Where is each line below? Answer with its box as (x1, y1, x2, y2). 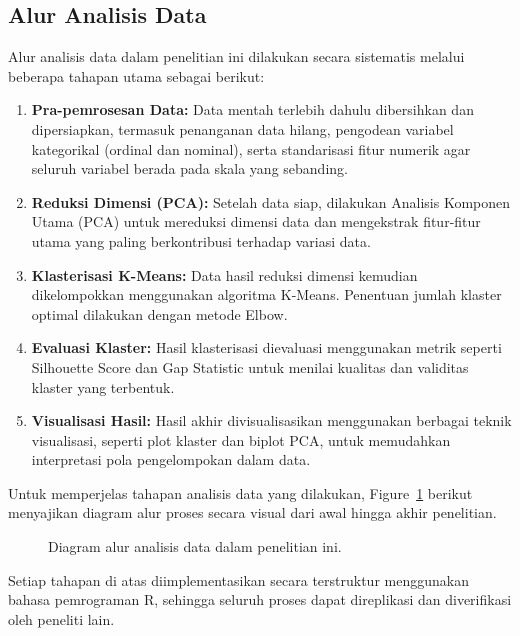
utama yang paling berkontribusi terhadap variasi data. (31, 230, 371, 251)
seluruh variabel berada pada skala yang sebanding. (31, 158, 348, 179)
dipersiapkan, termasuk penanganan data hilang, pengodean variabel (31, 118, 454, 139)
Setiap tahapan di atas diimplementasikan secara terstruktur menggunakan (8, 569, 469, 590)
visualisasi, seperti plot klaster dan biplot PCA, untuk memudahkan (31, 429, 451, 450)
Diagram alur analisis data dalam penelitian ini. (48, 536, 342, 557)
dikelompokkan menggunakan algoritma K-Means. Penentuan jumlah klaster (31, 284, 502, 305)
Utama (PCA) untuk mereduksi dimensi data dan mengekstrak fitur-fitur (31, 211, 481, 232)
